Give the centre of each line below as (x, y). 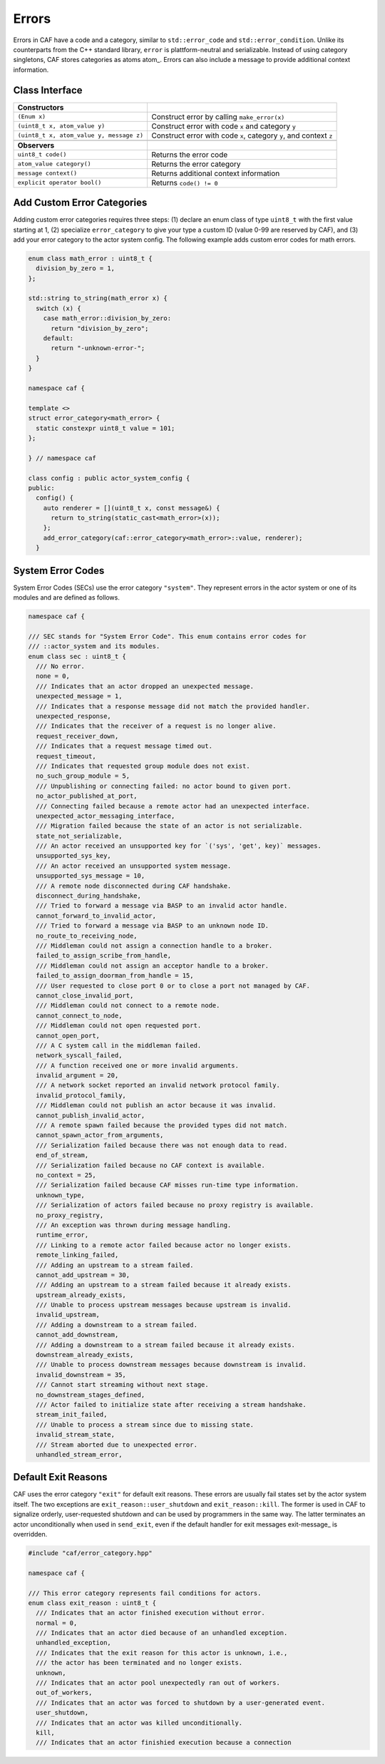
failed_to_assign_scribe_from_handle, (103, 956)
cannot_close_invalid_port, (85, 995)
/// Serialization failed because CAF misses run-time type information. (168, 1185)
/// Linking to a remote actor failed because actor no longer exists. (164, 1245)
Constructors (41, 107)
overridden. (30, 1534)
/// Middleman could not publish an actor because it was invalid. (156, 1106)
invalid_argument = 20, (77, 1076)
